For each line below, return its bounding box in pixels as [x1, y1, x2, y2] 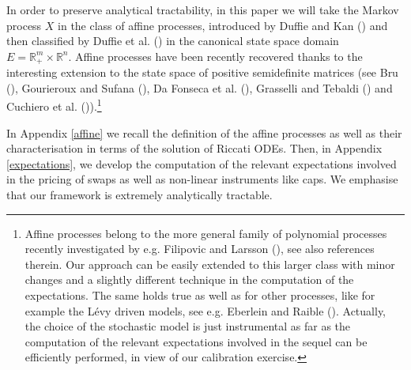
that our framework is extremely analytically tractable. [6, 187, 273, 203]
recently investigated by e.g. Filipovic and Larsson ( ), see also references [25, 240, 375, 257]
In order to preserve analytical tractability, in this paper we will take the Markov [6, 2, 399, 17]
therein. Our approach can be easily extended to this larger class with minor [25, 255, 395, 272]
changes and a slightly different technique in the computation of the [25, 271, 354, 288]
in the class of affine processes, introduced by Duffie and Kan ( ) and [58, 17, 388, 33]
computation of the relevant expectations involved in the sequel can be [25, 333, 368, 349]
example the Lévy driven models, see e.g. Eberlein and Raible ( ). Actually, [25, 302, 386, 319]
